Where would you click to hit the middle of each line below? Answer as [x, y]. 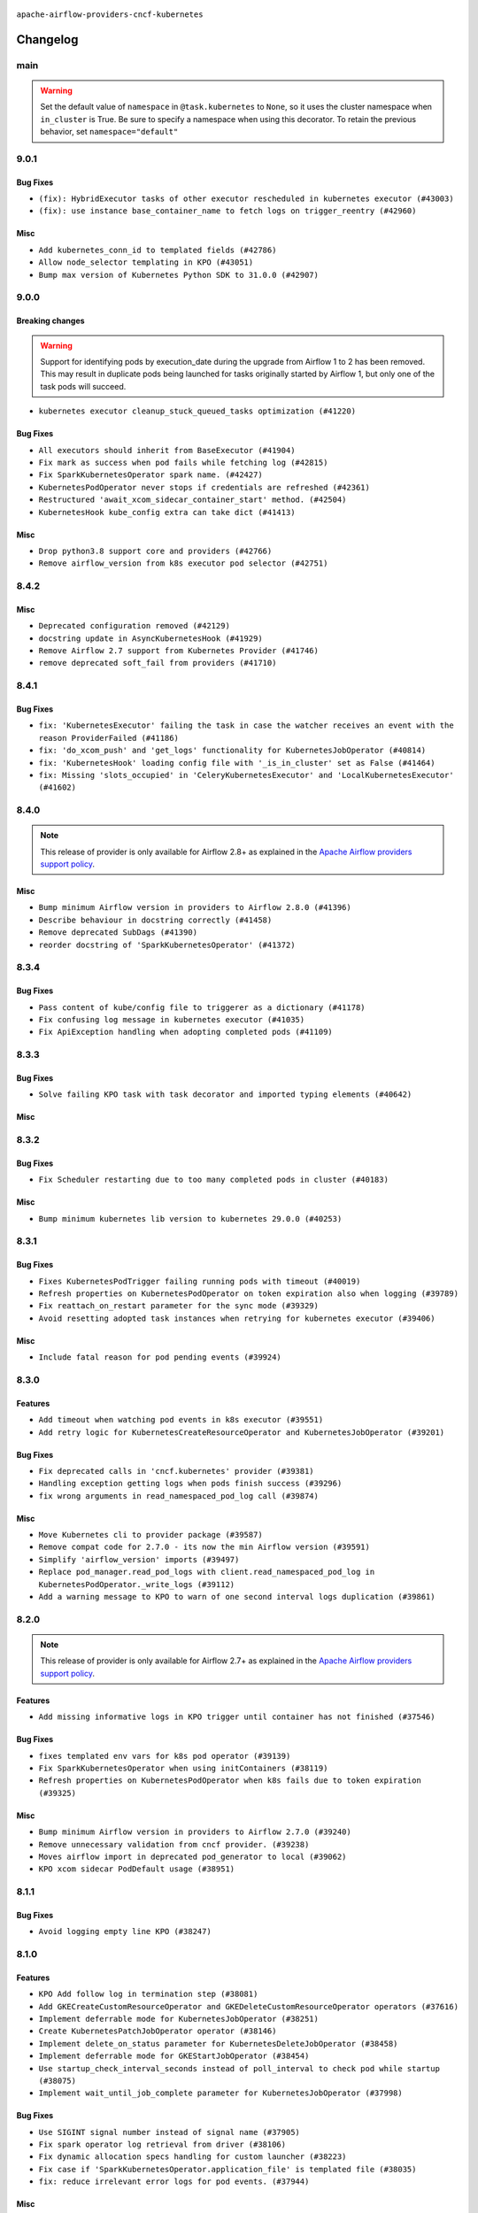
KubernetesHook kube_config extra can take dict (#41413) [167, 512]
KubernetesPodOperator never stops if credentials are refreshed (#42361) [204, 487]
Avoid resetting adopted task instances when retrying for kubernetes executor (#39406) [237, 1318]
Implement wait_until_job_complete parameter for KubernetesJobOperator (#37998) [220, 2093]
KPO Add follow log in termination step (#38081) [148, 1994]
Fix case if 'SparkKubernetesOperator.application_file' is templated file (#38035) [227, 2169]
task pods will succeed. [83, 386]
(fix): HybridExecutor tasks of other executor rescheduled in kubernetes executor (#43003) [247, 199]
